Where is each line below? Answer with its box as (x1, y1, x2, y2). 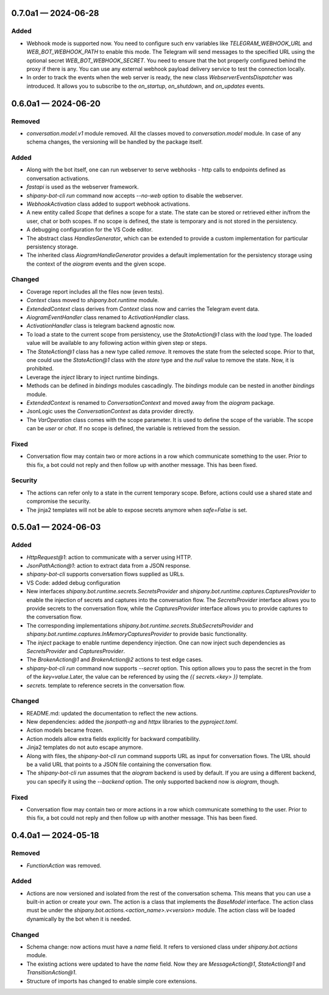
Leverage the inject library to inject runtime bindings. (26, 373, 159, 381)
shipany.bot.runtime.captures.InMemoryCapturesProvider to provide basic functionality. (26, 631, 248, 638)
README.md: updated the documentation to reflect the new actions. (26, 709, 198, 717)
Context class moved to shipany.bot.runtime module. (26, 297, 160, 304)
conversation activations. (26, 175, 90, 182)
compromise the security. (26, 497, 91, 505)
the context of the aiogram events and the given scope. (26, 260, 166, 267)
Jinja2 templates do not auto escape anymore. (26, 744, 143, 751)
